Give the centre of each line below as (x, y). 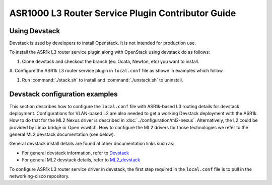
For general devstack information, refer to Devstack (76, 153)
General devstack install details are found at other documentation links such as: (92, 144)
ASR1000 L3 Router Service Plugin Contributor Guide (123, 13)
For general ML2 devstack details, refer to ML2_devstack (81, 160)
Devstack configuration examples (63, 94)
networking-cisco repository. (40, 176)
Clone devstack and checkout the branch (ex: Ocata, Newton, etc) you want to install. (111, 61)
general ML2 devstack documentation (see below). (62, 134)
